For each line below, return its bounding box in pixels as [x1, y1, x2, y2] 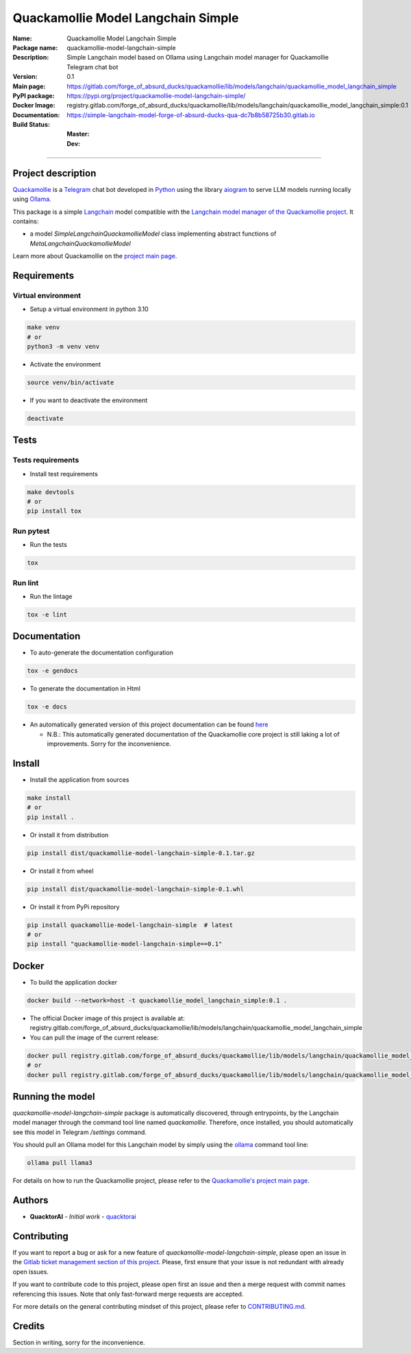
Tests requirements [12, 456, 79, 465]
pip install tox [27, 507, 82, 515]
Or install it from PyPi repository [29, 902, 120, 911]
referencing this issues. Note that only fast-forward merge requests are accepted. [12, 1290, 244, 1298]
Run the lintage [29, 592, 73, 600]
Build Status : [12, 121, 51, 129]
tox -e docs [27, 703, 68, 711]
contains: [12, 217, 39, 225]
